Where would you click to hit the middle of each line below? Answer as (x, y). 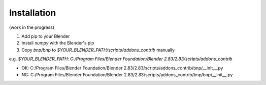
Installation (33, 13)
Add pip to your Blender (46, 36)
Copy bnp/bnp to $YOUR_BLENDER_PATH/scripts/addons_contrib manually (98, 50)
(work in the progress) (32, 27)
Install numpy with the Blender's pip (58, 43)
